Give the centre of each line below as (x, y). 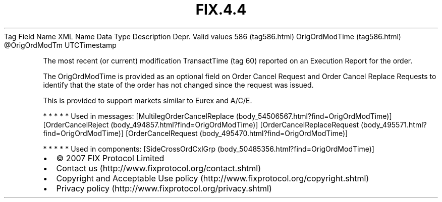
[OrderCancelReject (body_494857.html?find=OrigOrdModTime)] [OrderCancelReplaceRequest (201, 124)
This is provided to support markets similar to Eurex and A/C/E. (148, 100)
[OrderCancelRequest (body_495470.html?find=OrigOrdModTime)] (237, 133)
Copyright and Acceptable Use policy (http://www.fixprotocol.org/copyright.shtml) (213, 178)
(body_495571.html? (394, 124)
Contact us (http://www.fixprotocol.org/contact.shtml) (159, 168)
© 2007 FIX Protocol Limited (110, 158)
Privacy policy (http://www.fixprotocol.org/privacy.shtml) (164, 188)
